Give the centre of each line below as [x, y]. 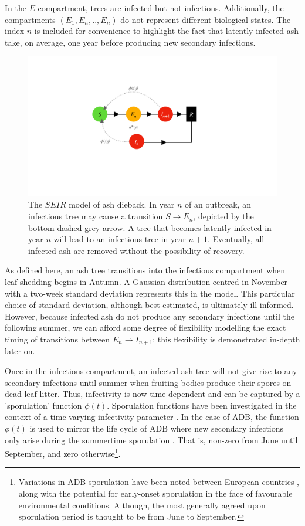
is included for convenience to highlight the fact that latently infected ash [166, 31]
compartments [30, 19]
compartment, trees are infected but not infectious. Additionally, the [161, 8]
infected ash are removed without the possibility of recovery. [136, 250]
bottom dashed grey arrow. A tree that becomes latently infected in [150, 227]
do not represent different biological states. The [206, 19]
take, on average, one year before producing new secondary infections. [130, 42]
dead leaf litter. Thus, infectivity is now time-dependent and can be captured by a [152, 394]
